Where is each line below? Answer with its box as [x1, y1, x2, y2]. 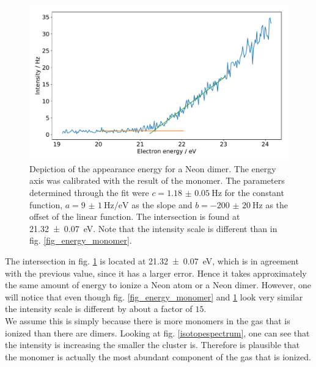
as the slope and [131, 198, 193, 211]
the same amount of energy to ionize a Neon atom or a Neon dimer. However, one [5, 278, 312, 291]
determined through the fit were [29, 186, 149, 199]
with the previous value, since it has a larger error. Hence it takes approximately [5, 266, 307, 279]
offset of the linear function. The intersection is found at [29, 210, 240, 223]
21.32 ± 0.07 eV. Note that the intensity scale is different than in [29, 222, 277, 234]
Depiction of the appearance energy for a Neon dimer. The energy [29, 162, 276, 175]
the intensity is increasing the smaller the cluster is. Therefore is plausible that [5, 338, 300, 351]
